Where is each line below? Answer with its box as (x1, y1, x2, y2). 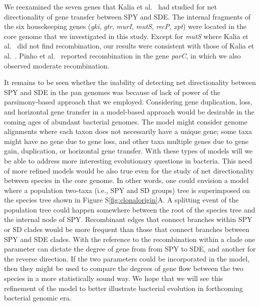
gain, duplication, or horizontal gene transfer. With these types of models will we (4, 145, 253, 156)
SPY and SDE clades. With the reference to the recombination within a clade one (4, 233, 255, 244)
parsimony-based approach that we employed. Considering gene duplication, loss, (4, 96, 252, 107)
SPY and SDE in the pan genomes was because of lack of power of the (4, 86, 220, 97)
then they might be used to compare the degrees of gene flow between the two (4, 263, 243, 273)
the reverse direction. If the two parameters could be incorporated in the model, (4, 253, 250, 263)
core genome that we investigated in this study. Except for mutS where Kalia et (4, 30, 248, 41)
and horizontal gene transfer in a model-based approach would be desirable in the (4, 106, 254, 116)
